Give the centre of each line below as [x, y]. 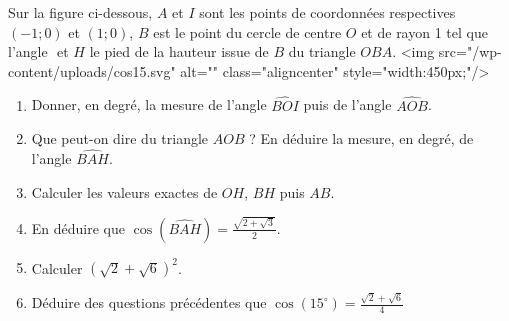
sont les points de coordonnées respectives [327, 12]
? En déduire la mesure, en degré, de [361, 138]
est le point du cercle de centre [247, 31]
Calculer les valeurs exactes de [124, 191]
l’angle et [38, 51]
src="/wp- [470, 51]
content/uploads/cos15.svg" [92, 70]
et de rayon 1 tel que [424, 31]
